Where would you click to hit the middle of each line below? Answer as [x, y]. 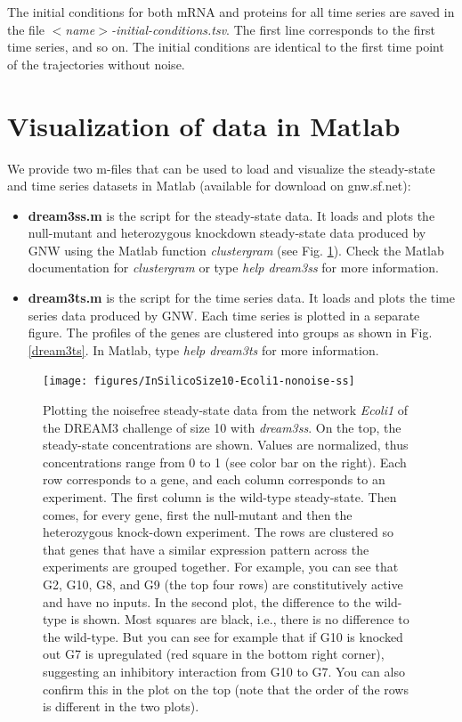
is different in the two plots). [121, 706]
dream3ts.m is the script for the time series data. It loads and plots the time [241, 298]
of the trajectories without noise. [96, 64]
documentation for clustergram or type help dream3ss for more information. [233, 268]
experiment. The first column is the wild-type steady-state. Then [220, 497]
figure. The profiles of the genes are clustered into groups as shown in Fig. [230, 333]
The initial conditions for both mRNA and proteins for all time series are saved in [231, 12]
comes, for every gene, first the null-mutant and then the [198, 514]
